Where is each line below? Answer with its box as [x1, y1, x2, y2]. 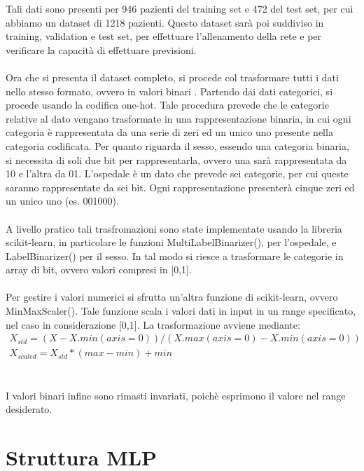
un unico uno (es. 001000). [6, 193, 119, 208]
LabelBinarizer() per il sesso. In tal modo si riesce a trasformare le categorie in [6, 248, 344, 263]
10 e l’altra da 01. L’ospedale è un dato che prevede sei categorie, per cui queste [6, 166, 349, 181]
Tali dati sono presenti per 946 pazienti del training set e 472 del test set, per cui [6, 1, 353, 15]
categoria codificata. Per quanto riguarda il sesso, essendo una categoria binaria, [6, 138, 349, 153]
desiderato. [6, 402, 52, 416]
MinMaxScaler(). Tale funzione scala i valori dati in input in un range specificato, [6, 303, 356, 318]
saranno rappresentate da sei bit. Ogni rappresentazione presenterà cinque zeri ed [6, 179, 355, 194]
